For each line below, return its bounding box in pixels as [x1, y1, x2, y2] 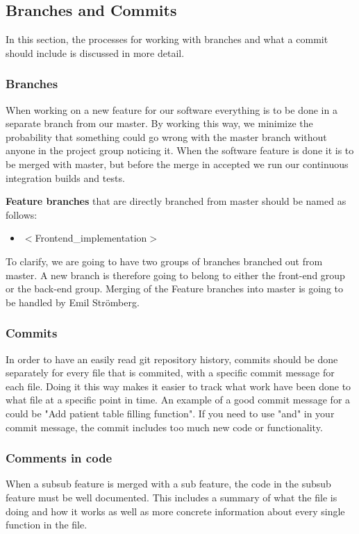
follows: [6, 207, 37, 222]
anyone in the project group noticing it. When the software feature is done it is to [6, 143, 354, 158]
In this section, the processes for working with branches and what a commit [6, 32, 328, 47]
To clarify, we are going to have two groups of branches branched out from [6, 253, 323, 268]
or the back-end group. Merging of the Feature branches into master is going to [6, 281, 343, 296]
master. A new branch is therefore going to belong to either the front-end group [6, 267, 345, 282]
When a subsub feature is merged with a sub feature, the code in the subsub [6, 476, 331, 491]
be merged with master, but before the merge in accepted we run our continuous [6, 156, 349, 171]
